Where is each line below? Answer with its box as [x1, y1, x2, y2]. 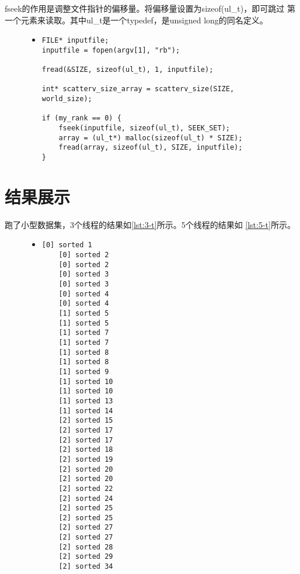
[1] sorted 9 [58, 367, 109, 376]
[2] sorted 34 [58, 562, 113, 571]
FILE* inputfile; [41, 36, 109, 45]
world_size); [41, 95, 92, 103]
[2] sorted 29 [58, 552, 113, 561]
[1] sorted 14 [58, 406, 113, 415]
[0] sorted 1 [41, 241, 92, 250]
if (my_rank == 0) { [41, 114, 121, 123]
